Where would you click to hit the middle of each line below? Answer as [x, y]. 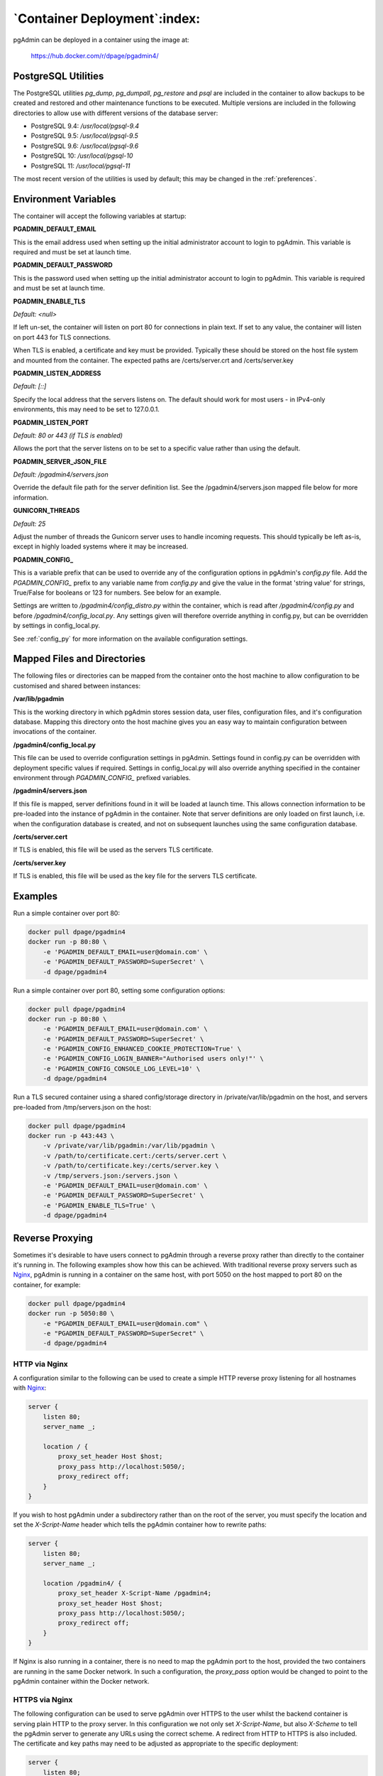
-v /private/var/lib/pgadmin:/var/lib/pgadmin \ [129, 1146]
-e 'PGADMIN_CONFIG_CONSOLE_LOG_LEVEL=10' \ [122, 1068]
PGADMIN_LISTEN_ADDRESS [57, 373]
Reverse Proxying [53, 1238]
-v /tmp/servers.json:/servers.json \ [110, 1175]
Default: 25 [29, 524]
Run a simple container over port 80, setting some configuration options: [119, 990]
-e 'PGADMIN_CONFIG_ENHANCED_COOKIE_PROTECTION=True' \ [142, 1049]
